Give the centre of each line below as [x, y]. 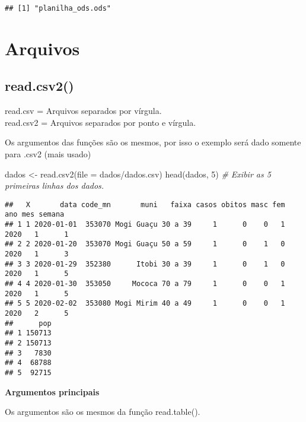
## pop [28, 323]
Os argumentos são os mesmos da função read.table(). [103, 412]
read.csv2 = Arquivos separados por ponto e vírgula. [101, 122]
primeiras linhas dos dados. [55, 185]
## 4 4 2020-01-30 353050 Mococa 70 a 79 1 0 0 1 [145, 284]
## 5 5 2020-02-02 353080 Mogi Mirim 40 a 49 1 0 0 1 [145, 304]
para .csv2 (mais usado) [48, 154]
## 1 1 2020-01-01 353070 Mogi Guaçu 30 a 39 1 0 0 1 [145, 225]
